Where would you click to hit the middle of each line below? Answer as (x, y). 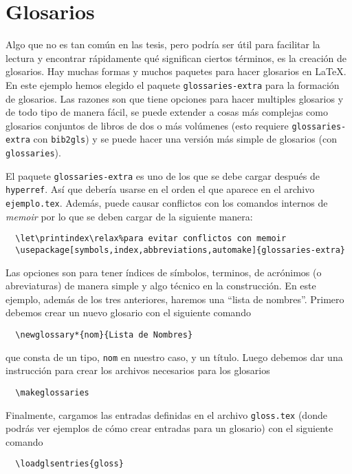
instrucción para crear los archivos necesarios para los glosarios (138, 370)
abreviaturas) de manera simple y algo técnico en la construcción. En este (161, 286)
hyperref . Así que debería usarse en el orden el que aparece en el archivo (160, 189)
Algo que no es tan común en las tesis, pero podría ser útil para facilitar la (163, 44)
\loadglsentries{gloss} (69, 464)
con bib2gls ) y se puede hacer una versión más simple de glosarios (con (185, 139)
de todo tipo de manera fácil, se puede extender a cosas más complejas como (167, 112)
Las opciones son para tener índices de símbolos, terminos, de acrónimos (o (164, 272)
